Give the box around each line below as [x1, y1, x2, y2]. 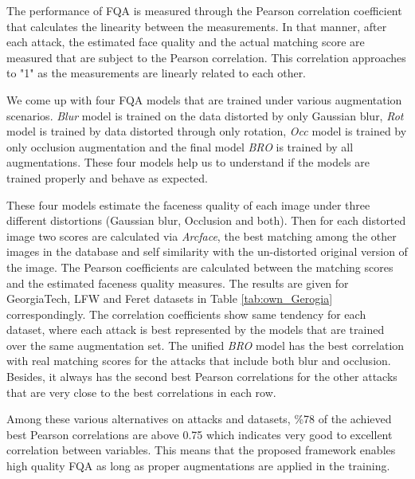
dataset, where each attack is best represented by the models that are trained [6, 321, 385, 338]
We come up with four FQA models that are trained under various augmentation [6, 91, 402, 108]
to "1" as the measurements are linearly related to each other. [6, 65, 307, 81]
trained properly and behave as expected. [6, 169, 208, 186]
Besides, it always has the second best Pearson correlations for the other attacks [6, 368, 397, 385]
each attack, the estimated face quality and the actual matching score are [6, 33, 365, 50]
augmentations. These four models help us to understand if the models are [6, 154, 370, 171]
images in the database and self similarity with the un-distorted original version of [6, 243, 408, 260]
